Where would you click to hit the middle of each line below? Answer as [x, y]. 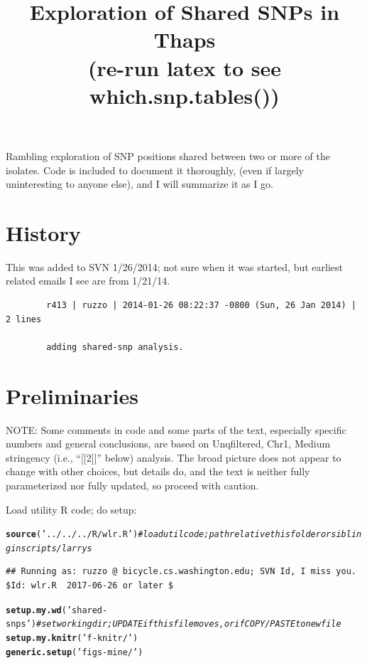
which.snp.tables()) [185, 95]
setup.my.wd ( [36, 610]
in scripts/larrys [51, 548]
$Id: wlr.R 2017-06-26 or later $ [90, 585]
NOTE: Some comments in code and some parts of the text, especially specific [176, 429]
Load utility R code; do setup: [71, 509]
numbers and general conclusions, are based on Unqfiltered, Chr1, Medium [168, 444]
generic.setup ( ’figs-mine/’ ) [75, 652]
